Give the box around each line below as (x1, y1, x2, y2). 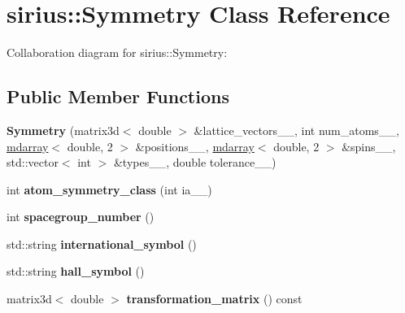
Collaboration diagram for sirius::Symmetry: (7, 44, 228, 61)
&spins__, (342, 137, 396, 154)
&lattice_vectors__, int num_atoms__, (194, 121, 399, 138)
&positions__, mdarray (135, 137, 255, 154)
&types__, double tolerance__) (113, 154, 277, 171)
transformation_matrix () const (126, 290, 303, 307)
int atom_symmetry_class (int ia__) (7, 180, 212, 198)
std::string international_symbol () (7, 235, 197, 252)
